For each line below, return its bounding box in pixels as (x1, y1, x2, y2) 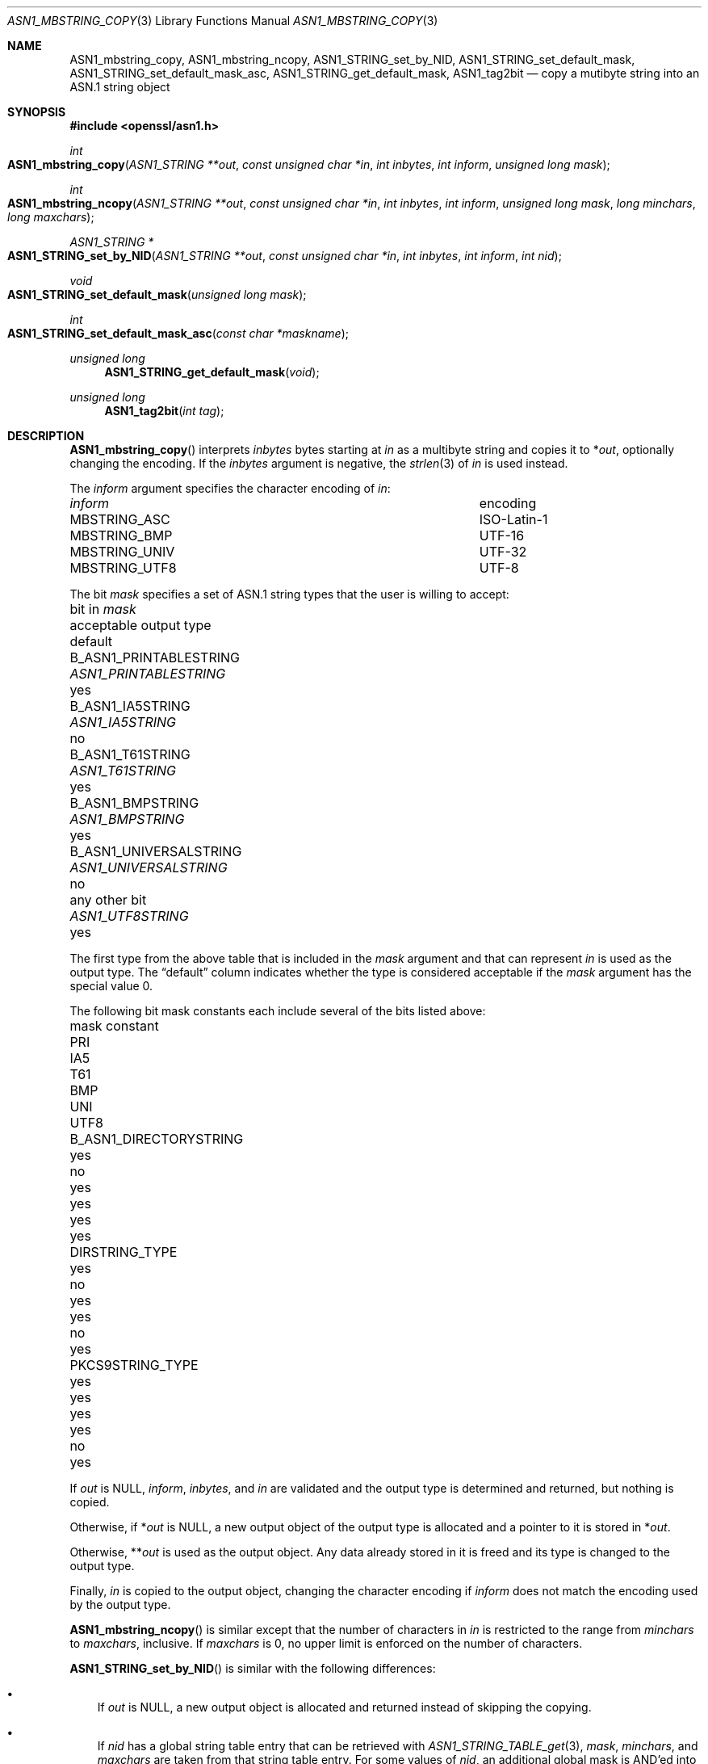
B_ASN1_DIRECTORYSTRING (69, 1131, 244, 1147)
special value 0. (69, 979, 153, 993)
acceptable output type (69, 617, 212, 633)
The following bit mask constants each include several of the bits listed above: (69, 1004, 486, 1018)
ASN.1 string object (69, 80, 170, 94)
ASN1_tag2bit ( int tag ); (104, 404, 224, 418)
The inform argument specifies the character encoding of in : (69, 481, 391, 495)
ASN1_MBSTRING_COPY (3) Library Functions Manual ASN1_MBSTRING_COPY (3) (7, 14, 438, 27)
